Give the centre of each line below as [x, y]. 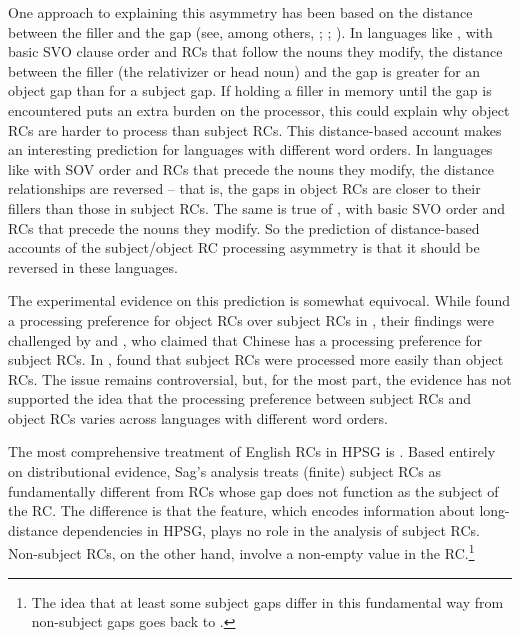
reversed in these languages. [93, 266]
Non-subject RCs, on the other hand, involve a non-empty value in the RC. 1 [241, 552]
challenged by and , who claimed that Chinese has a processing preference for [245, 339]
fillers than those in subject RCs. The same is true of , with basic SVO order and [257, 207]
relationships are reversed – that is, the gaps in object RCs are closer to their [244, 188]
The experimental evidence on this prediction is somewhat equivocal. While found [259, 300]
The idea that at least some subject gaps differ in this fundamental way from [267, 601]
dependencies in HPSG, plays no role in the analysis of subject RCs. [271, 529]
